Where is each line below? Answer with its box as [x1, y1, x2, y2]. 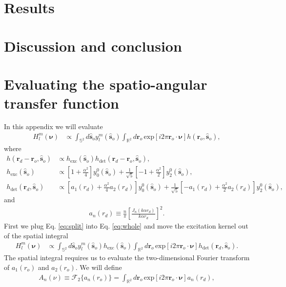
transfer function [4, 93, 119, 113]
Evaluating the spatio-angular [4, 74, 207, 94]
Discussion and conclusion [4, 36, 182, 56]
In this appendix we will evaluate [4, 121, 103, 132]
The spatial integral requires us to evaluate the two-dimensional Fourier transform [4, 252, 250, 263]
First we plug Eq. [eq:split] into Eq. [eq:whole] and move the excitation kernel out [4, 221, 248, 231]
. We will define [75, 262, 122, 272]
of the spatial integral [4, 230, 68, 240]
